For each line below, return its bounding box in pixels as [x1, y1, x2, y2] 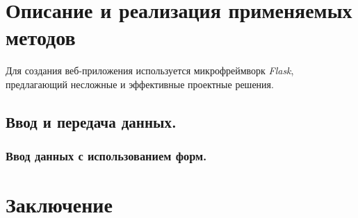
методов [6, 23, 76, 51]
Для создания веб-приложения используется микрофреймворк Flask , [6, 63, 294, 78]
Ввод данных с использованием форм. [6, 147, 207, 165]
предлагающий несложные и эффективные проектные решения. [6, 76, 274, 91]
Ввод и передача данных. [6, 110, 177, 132]
